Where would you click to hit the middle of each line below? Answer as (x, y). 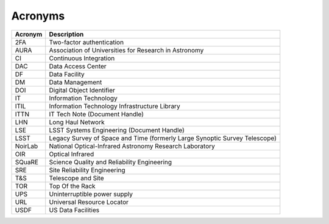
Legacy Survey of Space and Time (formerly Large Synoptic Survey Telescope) (163, 138)
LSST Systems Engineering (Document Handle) (117, 130)
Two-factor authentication (87, 42)
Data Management (76, 82)
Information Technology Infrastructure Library (115, 106)
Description (66, 34)
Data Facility (67, 74)
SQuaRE (27, 162)
